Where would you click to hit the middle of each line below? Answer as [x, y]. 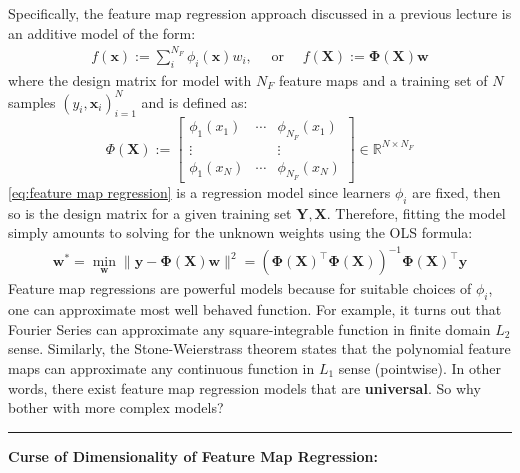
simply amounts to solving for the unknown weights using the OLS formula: [240, 232]
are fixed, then [456, 191]
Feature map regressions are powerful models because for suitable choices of [240, 288]
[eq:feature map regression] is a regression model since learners [199, 191]
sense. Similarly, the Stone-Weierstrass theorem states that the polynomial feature [259, 348]
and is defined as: [194, 101]
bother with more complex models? [116, 407]
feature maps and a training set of [383, 79]
